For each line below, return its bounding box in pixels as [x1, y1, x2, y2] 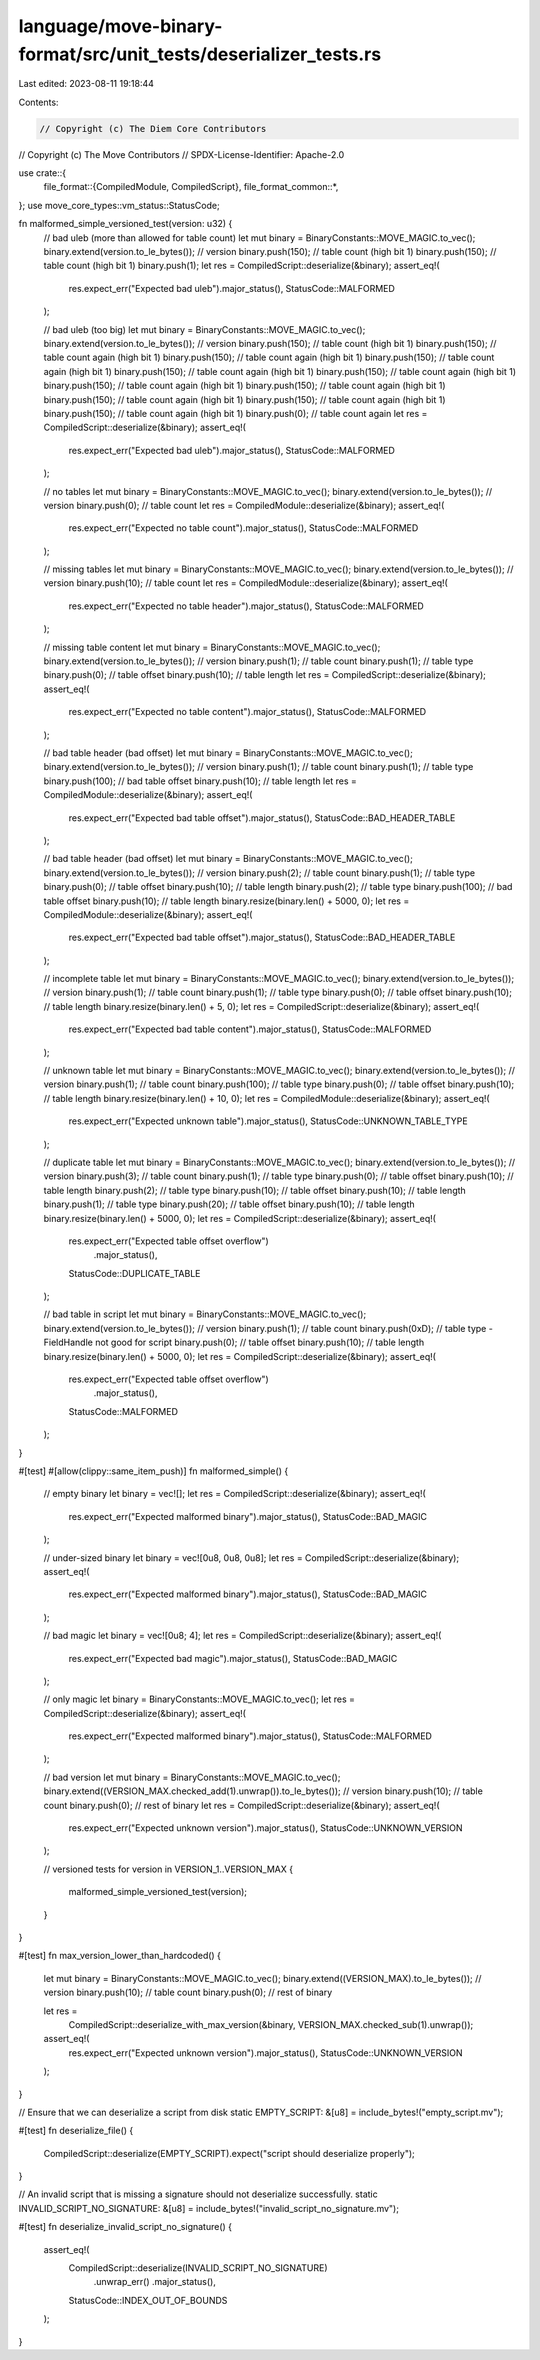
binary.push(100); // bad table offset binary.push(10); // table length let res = [43, 775, 357, 787]
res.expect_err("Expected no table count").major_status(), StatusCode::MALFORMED [68, 522, 419, 534]
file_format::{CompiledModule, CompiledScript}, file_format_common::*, [43, 181, 339, 193]
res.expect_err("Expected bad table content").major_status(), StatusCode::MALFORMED [68, 1023, 432, 1035]
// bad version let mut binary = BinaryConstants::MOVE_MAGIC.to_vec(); [43, 1771, 341, 1783]
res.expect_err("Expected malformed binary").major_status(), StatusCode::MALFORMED [68, 1730, 432, 1742]
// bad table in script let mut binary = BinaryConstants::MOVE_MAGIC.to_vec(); [43, 1308, 367, 1320]
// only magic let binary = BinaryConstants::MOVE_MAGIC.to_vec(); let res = [43, 1693, 355, 1705]
